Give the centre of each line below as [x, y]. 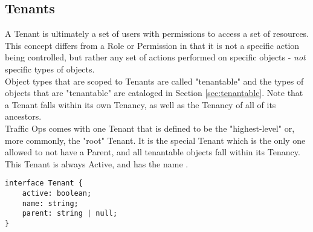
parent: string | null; [70, 214]
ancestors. [23, 116]
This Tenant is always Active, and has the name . [97, 163]
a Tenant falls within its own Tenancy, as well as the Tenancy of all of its [140, 104]
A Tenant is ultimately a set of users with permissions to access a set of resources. [157, 34]
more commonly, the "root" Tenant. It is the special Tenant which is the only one [155, 140]
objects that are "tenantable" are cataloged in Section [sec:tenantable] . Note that [154, 93]
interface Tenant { [44, 183]
